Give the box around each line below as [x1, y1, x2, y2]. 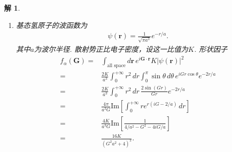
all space [107, 63, 126, 68]
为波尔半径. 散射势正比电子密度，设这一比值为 [34, 44, 188, 54]
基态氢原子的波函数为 [16, 19, 87, 30]
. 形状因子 [194, 44, 227, 54]
